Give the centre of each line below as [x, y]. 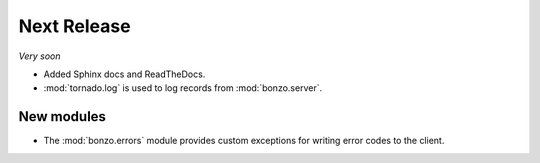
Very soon [39, 56]
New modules [62, 116]
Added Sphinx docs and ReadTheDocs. [124, 74]
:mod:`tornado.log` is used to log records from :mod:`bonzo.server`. [183, 88]
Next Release [74, 26]
